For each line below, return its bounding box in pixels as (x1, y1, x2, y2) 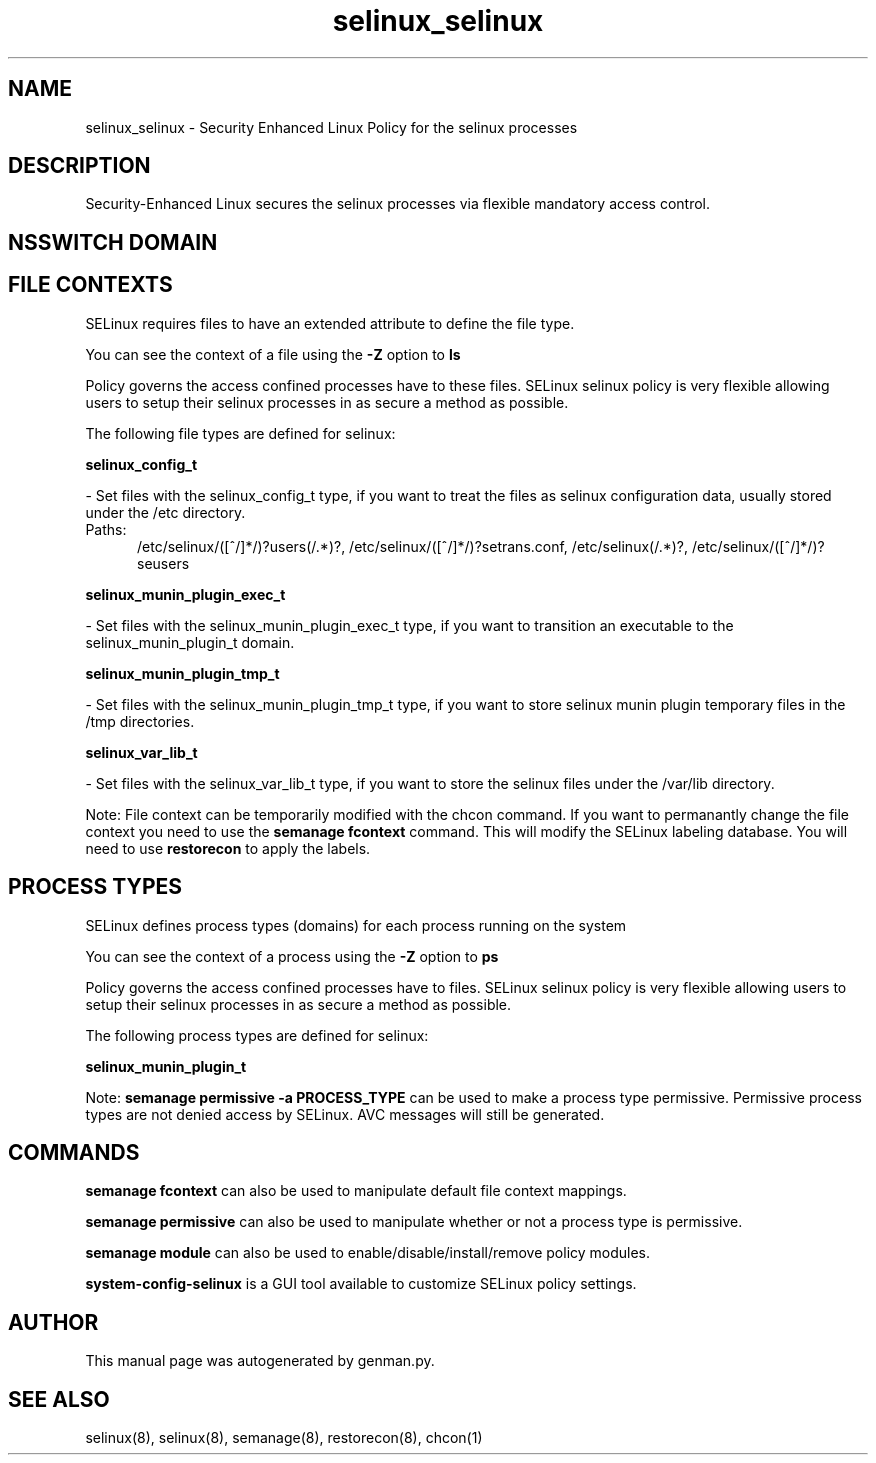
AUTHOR (8, 1309, 99, 1335)
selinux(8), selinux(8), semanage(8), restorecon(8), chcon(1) (85, 1429, 483, 1447)
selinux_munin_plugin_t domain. (85, 633, 295, 651)
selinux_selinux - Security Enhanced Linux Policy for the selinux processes (85, 118, 578, 136)
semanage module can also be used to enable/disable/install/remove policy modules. (85, 1244, 651, 1262)
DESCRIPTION (8, 153, 151, 179)
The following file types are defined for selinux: (85, 424, 396, 442)
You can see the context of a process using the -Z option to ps (85, 947, 499, 965)
